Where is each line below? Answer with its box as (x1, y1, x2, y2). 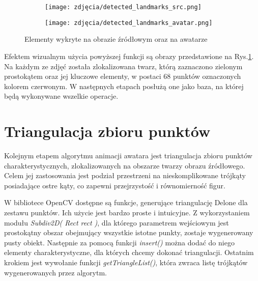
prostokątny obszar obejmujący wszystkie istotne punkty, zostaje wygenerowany (4, 227, 253, 238)
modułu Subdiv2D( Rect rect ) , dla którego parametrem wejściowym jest (4, 217, 229, 228)
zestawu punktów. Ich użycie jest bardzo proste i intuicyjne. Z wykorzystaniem (4, 207, 250, 217)
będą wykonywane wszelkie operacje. (4, 91, 119, 101)
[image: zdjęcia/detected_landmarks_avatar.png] (45, 19, 213, 26)
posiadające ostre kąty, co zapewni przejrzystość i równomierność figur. (4, 180, 225, 190)
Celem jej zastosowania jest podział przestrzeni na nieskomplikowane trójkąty (4, 170, 246, 181)
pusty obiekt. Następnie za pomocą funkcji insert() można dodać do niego (4, 237, 235, 247)
